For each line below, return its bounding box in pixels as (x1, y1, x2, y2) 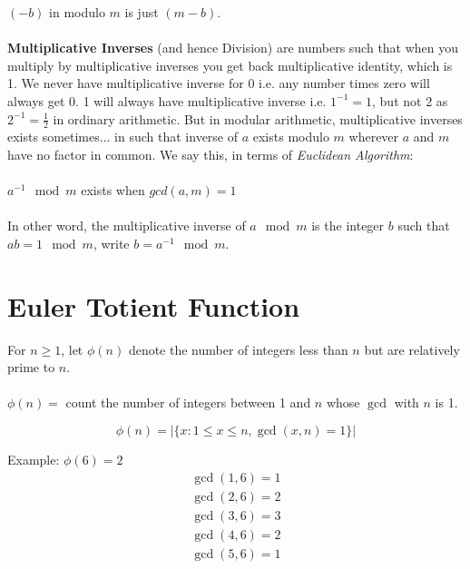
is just (124, 3, 159, 21)
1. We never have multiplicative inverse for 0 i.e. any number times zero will (7, 74, 430, 93)
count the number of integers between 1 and (65, 393, 311, 412)
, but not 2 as (372, 91, 448, 110)
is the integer (311, 216, 385, 235)
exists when (81, 181, 145, 200)
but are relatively (364, 339, 460, 358)
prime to (7, 358, 55, 377)
